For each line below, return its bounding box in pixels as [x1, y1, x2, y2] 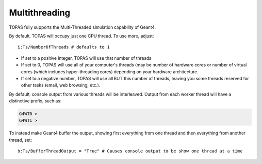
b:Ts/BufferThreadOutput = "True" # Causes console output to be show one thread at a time [17, 148, 243, 154]
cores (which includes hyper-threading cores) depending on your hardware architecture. [21, 68, 198, 75]
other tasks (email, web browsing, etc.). [21, 82, 100, 88]
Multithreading [9, 7, 70, 18]
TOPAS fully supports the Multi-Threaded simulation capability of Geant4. [9, 24, 156, 30]
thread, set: [9, 137, 32, 143]
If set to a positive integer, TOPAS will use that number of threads [21, 55, 151, 61]
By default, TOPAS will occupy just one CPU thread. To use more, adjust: [9, 33, 154, 39]
